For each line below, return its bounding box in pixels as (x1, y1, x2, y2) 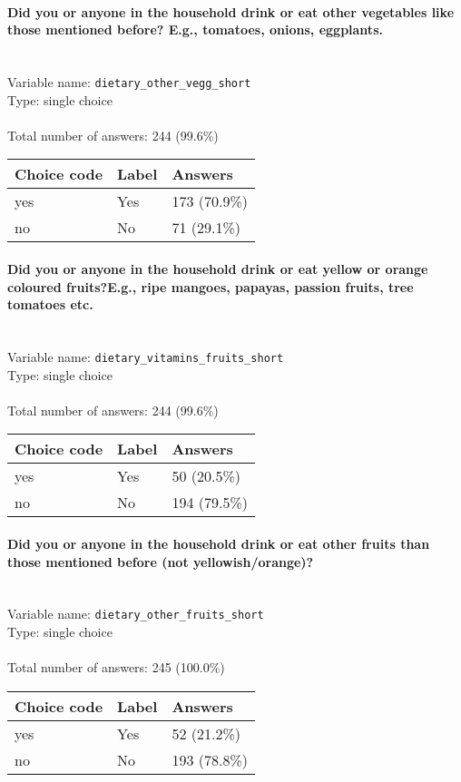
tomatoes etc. (7, 295, 93, 314)
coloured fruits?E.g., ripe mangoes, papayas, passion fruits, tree (7, 277, 414, 296)
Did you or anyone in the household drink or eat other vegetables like (7, 2, 455, 21)
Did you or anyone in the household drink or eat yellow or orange (7, 259, 428, 279)
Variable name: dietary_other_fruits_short (7, 604, 264, 623)
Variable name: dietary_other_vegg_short (7, 72, 251, 91)
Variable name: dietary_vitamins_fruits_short (7, 347, 284, 366)
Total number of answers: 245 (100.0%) (7, 658, 225, 677)
